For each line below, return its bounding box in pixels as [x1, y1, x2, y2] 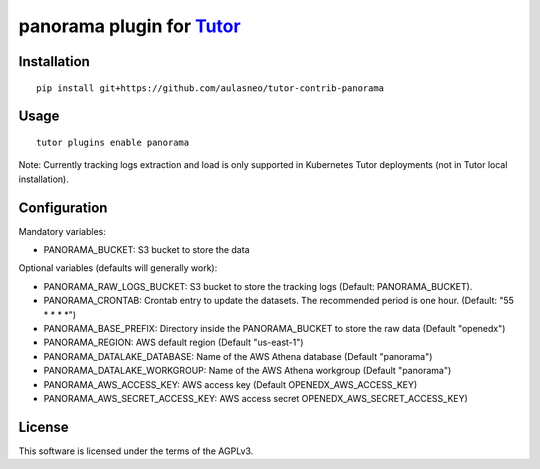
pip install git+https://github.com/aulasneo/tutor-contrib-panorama [36, 82, 385, 94]
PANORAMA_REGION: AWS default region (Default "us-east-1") [43, 336, 304, 349]
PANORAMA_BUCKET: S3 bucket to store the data [43, 244, 250, 256]
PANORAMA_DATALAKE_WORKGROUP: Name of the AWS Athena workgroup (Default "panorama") [43, 365, 452, 377]
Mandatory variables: [18, 225, 107, 237]
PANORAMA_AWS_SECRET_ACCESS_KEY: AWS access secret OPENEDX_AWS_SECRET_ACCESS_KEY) [43, 392, 469, 404]
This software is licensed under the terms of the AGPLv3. [18, 445, 254, 457]
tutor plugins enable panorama [36, 136, 190, 148]
